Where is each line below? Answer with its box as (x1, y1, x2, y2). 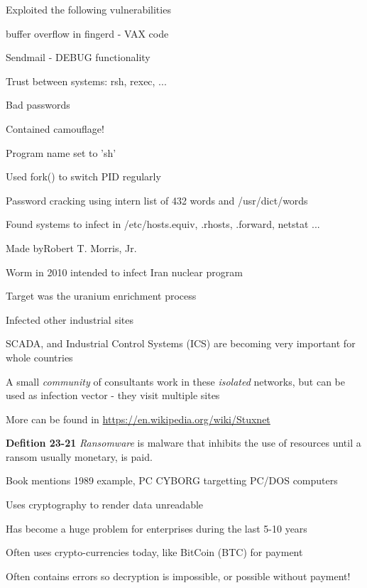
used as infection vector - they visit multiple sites (6, 388, 220, 403)
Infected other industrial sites (6, 312, 133, 327)
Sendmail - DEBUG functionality (6, 50, 150, 65)
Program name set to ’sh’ (6, 145, 116, 160)
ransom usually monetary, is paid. (6, 449, 153, 464)
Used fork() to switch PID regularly (6, 169, 161, 184)
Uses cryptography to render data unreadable (6, 497, 204, 512)
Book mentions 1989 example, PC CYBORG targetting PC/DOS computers (6, 473, 338, 488)
